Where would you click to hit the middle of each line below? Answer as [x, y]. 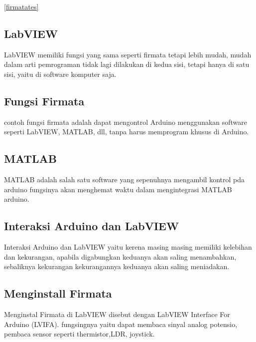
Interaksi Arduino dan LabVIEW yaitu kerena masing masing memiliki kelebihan [128, 247]
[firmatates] [21, 6]
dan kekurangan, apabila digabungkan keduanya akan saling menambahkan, [120, 256]
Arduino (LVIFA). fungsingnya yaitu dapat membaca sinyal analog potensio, [121, 324]
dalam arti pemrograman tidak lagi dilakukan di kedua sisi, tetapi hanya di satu [127, 64]
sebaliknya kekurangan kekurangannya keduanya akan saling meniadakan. [117, 266]
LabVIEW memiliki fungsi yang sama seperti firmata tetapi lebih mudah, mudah [128, 54]
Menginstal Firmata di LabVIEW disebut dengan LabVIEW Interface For [117, 314]
